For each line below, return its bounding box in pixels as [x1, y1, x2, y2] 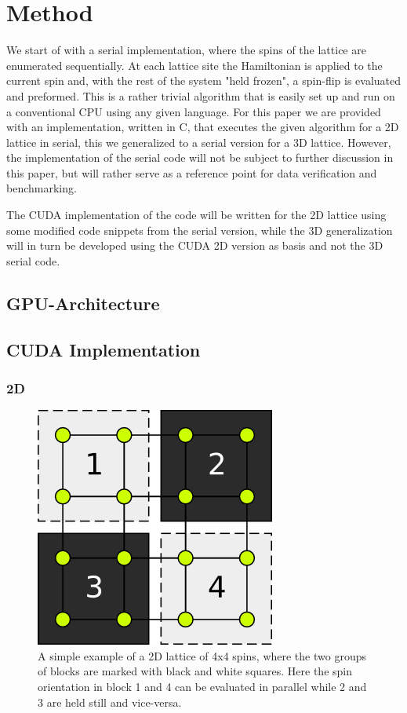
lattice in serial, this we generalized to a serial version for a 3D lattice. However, [6, 133, 391, 150]
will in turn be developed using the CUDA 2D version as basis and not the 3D [6, 237, 383, 254]
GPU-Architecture [6, 291, 160, 315]
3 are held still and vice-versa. [38, 693, 182, 710]
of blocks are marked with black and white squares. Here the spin [38, 663, 353, 679]
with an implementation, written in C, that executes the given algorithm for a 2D [6, 119, 399, 135]
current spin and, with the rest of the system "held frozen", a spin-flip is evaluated [6, 72, 402, 89]
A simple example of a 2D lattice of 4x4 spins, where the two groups [38, 647, 366, 664]
